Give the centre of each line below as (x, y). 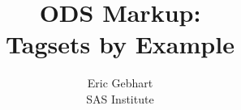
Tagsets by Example (120, 44)
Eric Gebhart (120, 83)
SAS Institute (120, 98)
